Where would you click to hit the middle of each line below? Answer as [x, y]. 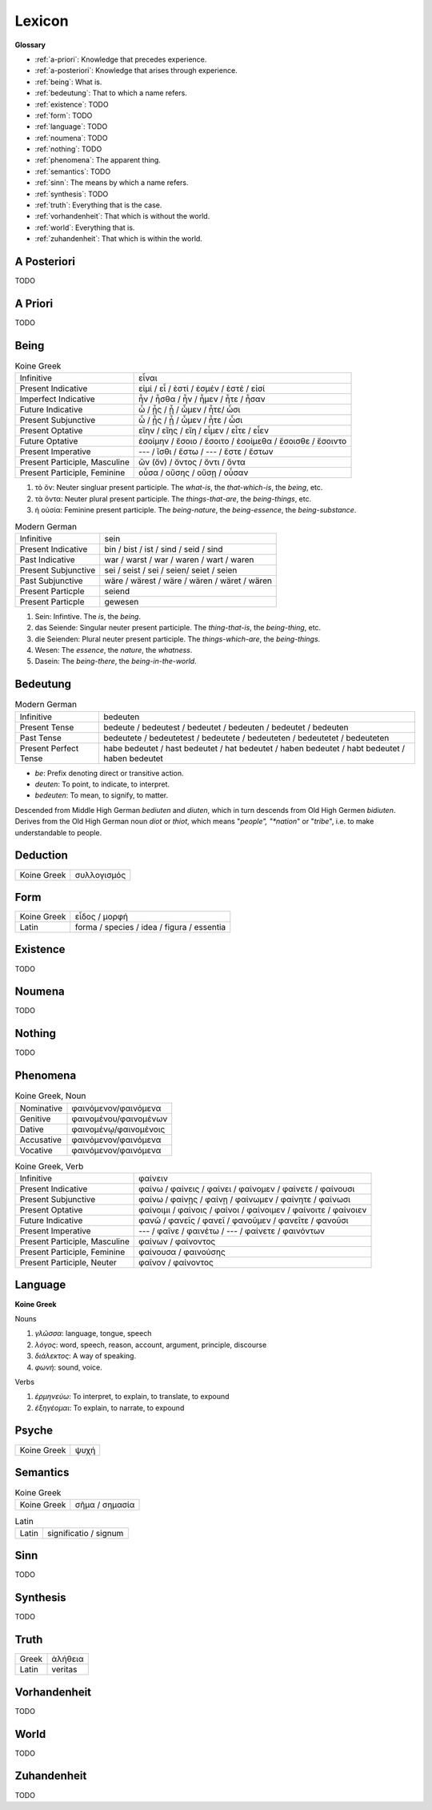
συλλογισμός [100, 875]
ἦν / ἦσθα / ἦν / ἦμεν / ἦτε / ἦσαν [202, 399]
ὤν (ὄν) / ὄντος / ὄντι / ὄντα [192, 462]
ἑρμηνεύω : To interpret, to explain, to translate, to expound [132, 1397]
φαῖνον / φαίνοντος [176, 1263]
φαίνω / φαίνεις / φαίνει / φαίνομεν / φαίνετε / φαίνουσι [247, 1189]
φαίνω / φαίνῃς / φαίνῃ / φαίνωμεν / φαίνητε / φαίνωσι [245, 1200]
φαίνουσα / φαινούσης [182, 1252]
